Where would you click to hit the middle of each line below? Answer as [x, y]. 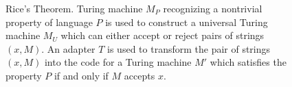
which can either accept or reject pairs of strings [162, 35]
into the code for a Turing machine [118, 62]
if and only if [81, 75]
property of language [49, 22]
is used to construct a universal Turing [187, 22]
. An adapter [68, 48]
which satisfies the [248, 62]
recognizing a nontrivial [213, 8]
